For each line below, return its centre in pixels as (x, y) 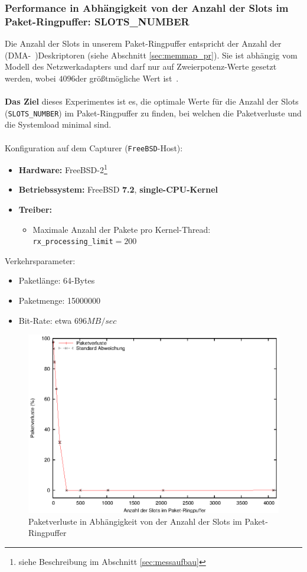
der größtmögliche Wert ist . (127, 78)
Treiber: (35, 209)
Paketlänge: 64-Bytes (57, 280)
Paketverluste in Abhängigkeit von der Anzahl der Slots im (135, 521)
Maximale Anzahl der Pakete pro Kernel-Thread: (122, 229)
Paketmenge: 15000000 (60, 300)
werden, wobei (30, 78)
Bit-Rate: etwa (45, 320)
